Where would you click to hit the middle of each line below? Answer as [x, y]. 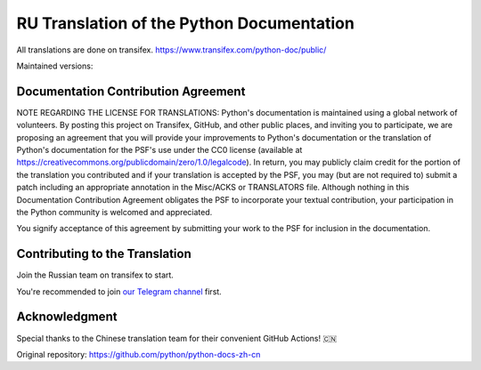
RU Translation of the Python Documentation [186, 23]
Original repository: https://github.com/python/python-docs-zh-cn [139, 354]
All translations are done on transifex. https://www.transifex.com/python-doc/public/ [171, 50]
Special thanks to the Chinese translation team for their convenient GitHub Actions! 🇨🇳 [177, 338]
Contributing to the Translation [104, 254]
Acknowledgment [67, 317]
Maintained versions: [55, 66]
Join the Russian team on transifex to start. [95, 275]
